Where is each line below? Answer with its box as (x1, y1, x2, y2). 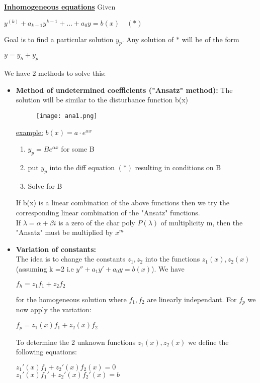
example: (16, 126, 43, 137)
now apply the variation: (16, 304, 92, 315)
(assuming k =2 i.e (16, 263, 74, 274)
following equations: (16, 346, 77, 357)
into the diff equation (49, 162, 115, 173)
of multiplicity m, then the (160, 217, 243, 227)
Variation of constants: (16, 243, 96, 254)
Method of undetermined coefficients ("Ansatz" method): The (16, 84, 233, 95)
